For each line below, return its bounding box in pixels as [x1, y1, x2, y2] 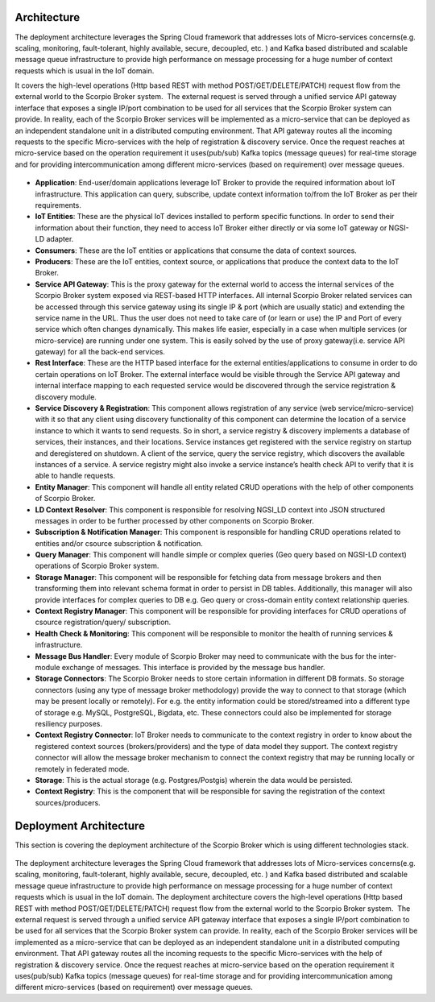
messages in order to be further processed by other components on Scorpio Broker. [35, 515, 314, 525]
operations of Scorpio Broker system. [35, 561, 159, 571]
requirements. [35, 200, 82, 209]
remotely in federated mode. [35, 764, 130, 773]
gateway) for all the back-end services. [35, 347, 165, 357]
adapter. [45, 234, 74, 244]
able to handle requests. [35, 471, 116, 481]
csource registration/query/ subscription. [35, 617, 172, 627]
